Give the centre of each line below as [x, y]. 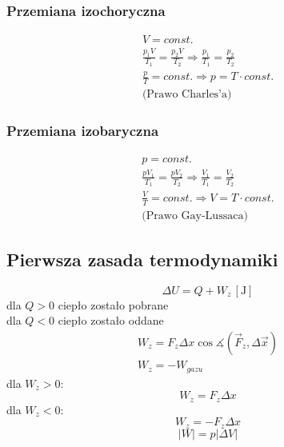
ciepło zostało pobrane [113, 304]
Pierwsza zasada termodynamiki [142, 259]
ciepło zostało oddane [111, 320]
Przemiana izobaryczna [83, 130]
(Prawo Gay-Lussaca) [195, 216]
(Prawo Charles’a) [187, 94]
